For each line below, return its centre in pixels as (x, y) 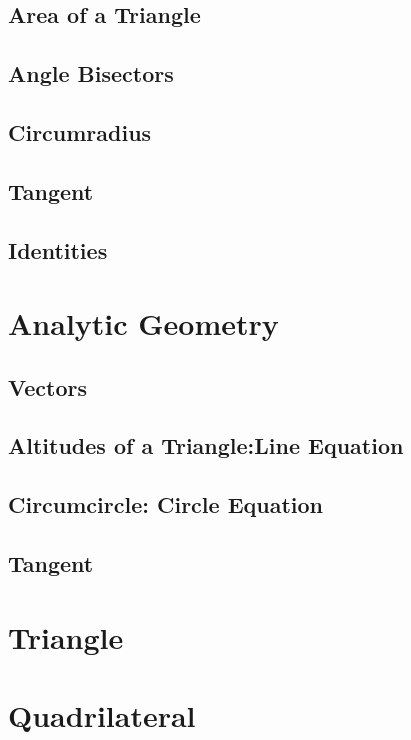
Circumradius (80, 131)
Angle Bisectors (91, 73)
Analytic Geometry (143, 323)
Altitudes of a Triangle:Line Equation (206, 445)
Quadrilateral (102, 714)
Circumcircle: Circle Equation (165, 504)
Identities (58, 249)
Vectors (47, 386)
